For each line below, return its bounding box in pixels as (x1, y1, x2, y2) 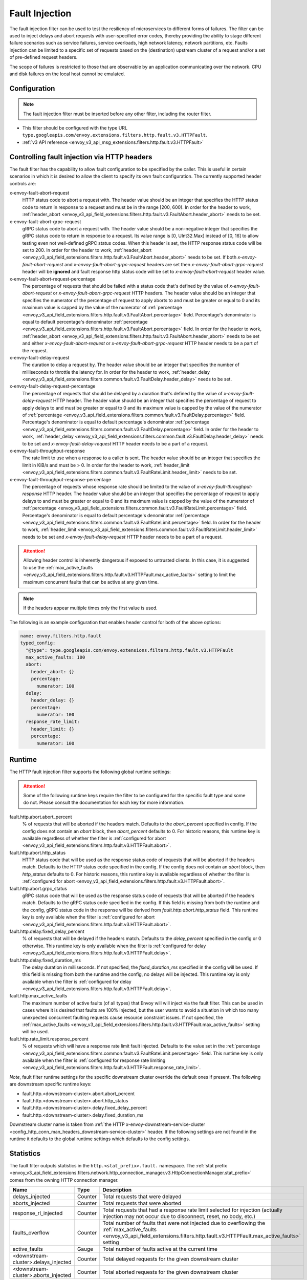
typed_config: (20, 640, 56, 646)
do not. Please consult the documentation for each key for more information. (23, 799, 185, 806)
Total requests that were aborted (102, 1200, 182, 1207)
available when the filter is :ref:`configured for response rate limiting (22, 1057, 166, 1063)
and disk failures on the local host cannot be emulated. (9, 71, 125, 77)
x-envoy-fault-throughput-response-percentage (9, 476, 112, 482)
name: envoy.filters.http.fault (20, 633, 102, 638)
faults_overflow (12, 1229, 50, 1236)
